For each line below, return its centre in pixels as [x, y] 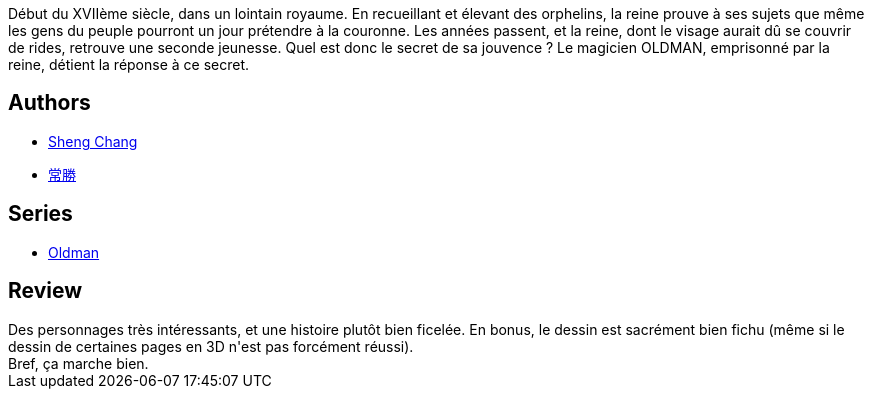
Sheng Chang [93, 141]
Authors [49, 103]
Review [45, 291]
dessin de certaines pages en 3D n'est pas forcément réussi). [211, 346]
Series [40, 214]
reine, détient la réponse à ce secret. [129, 64]
